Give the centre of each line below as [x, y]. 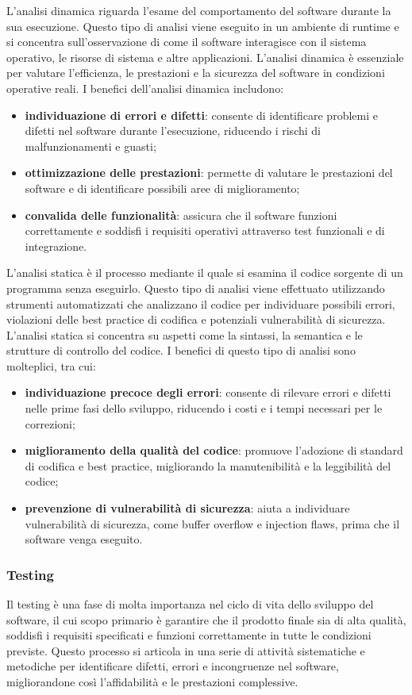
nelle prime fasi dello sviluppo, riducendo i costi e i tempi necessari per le [204, 408]
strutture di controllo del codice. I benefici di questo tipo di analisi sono [181, 350]
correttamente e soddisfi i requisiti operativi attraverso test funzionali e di [205, 230]
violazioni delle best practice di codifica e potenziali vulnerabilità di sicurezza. [196, 319]
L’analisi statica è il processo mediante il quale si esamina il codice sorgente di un [205, 273]
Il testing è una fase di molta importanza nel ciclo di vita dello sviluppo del [190, 604]
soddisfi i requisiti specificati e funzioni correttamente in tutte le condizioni [189, 635]
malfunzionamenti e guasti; [90, 146]
